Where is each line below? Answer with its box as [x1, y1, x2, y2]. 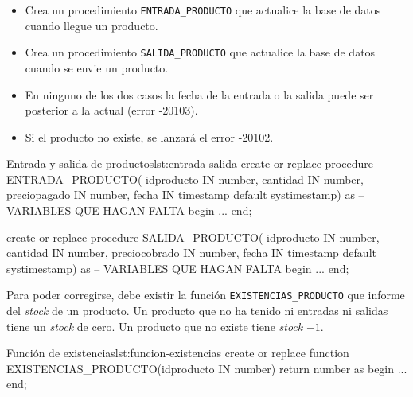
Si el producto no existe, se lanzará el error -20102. [25, 128, 274, 145]
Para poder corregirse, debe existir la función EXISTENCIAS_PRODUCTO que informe [6, 286, 405, 303]
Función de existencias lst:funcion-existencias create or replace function [6, 344, 349, 361]
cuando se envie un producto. [25, 59, 169, 76]
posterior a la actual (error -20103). [25, 102, 198, 119]
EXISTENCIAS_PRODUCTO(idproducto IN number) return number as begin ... [6, 360, 407, 376]
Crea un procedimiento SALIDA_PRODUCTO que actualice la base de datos [25, 44, 376, 60]
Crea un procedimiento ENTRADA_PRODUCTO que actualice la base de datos [25, 2, 381, 18]
